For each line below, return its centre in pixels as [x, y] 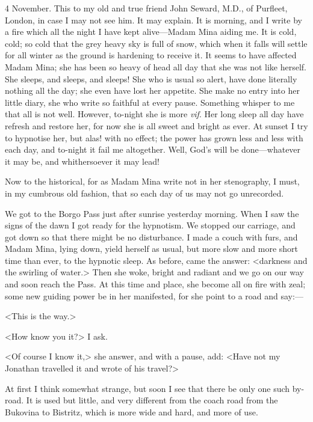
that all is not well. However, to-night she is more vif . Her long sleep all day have [154, 114]
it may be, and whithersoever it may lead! [82, 161]
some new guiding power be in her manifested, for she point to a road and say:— [154, 295]
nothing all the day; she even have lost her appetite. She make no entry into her [152, 90]
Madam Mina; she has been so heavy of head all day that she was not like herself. [156, 66]
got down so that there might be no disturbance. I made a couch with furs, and [151, 237]
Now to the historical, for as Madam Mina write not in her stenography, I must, [152, 181]
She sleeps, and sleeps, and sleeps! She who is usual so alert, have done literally [151, 78]
